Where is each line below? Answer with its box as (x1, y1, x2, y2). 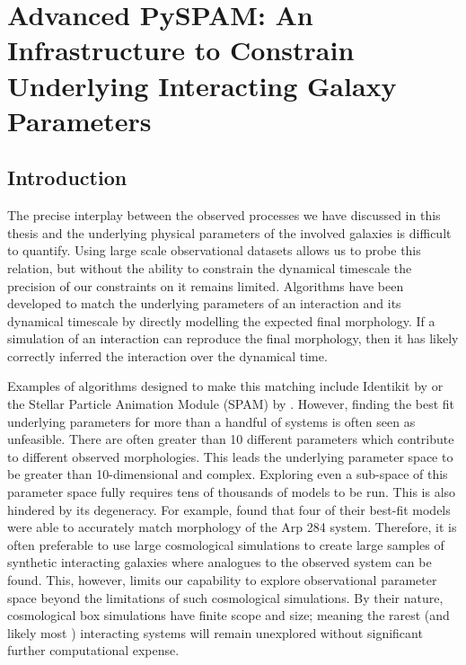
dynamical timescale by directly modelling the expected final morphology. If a (7, 311, 435, 330)
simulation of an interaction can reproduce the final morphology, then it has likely (7, 329, 459, 348)
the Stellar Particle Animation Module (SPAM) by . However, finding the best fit (7, 395, 455, 413)
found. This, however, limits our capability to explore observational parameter (7, 571, 437, 590)
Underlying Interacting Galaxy (7, 66, 397, 103)
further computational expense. (7, 641, 180, 660)
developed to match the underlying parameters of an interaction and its (7, 294, 401, 313)
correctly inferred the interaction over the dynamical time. (7, 346, 328, 365)
